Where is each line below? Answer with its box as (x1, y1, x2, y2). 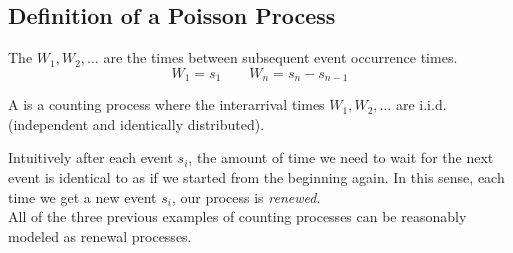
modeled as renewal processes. (8, 225, 192, 246)
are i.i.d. (395, 94, 447, 115)
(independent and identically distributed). (8, 113, 265, 134)
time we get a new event (8, 186, 157, 207)
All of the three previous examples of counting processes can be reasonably (8, 206, 467, 227)
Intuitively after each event (8, 147, 173, 168)
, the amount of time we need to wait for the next (188, 147, 494, 168)
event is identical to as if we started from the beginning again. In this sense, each (8, 167, 505, 188)
